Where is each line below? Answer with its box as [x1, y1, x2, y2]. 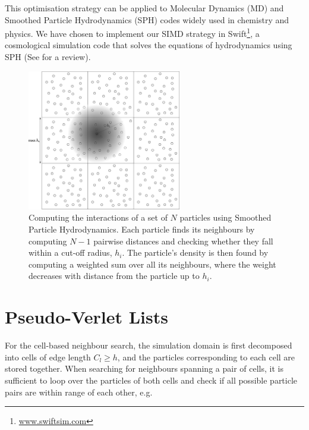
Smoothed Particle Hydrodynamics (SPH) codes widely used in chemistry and [5, 13, 289, 26]
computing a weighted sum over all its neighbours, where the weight [29, 258, 276, 270]
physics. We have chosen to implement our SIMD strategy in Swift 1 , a [5, 26, 260, 39]
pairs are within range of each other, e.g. [5, 385, 153, 398]
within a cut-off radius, [29, 246, 112, 259]
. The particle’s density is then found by [122, 246, 269, 259]
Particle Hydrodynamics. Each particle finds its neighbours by [29, 223, 255, 236]
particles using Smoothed [179, 211, 272, 224]
